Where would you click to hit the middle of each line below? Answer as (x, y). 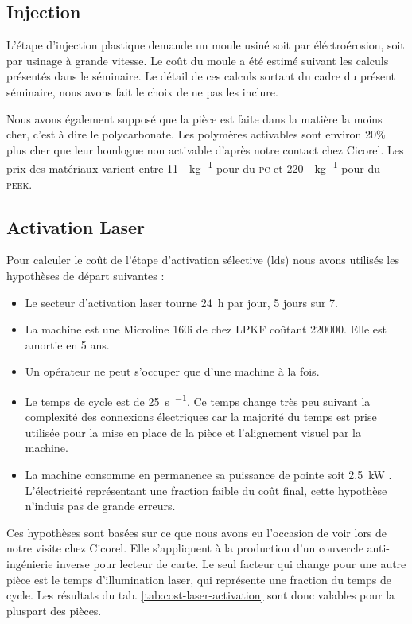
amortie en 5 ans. (67, 344)
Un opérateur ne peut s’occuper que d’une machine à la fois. (172, 371)
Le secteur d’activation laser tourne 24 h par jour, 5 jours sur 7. (181, 302)
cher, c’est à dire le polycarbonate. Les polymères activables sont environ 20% (196, 134)
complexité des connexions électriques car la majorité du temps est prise (201, 417)
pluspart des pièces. (54, 610)
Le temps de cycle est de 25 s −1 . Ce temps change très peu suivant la (198, 400)
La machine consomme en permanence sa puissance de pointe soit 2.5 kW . (208, 474)
